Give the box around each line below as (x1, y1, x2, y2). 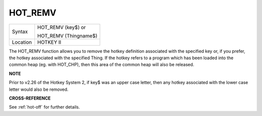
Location (12, 39, 32, 46)
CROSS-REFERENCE (9, 95, 51, 101)
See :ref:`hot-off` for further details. (9, 104, 80, 110)
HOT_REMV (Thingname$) (37, 32, 98, 39)
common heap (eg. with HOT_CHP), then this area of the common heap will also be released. (9, 62, 195, 67)
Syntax (12, 28, 28, 35)
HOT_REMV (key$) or (37, 24, 86, 31)
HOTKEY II (37, 39, 62, 46)
